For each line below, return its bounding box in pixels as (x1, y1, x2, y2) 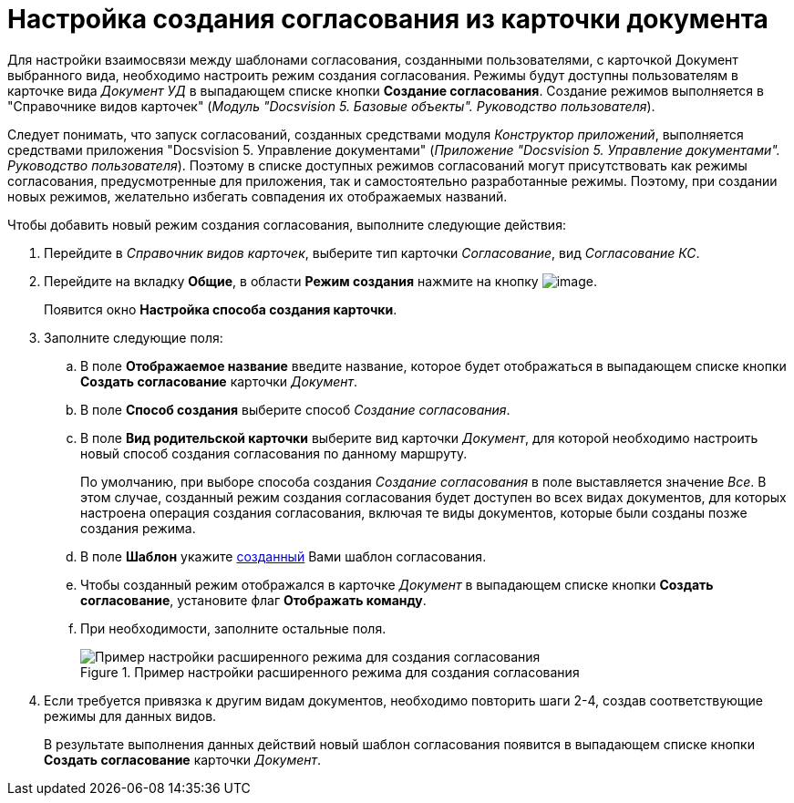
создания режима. (80, 520, 196, 536)
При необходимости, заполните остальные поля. (80, 620, 387, 636)
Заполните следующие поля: (44, 329, 223, 345)
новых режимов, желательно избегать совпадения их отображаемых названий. (7, 188, 508, 204)
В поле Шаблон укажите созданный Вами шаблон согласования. (80, 548, 487, 564)
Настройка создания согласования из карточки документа (7, 4, 768, 35)
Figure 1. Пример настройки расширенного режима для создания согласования (80, 664, 580, 680)
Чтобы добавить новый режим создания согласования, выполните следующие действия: (7, 216, 566, 232)
